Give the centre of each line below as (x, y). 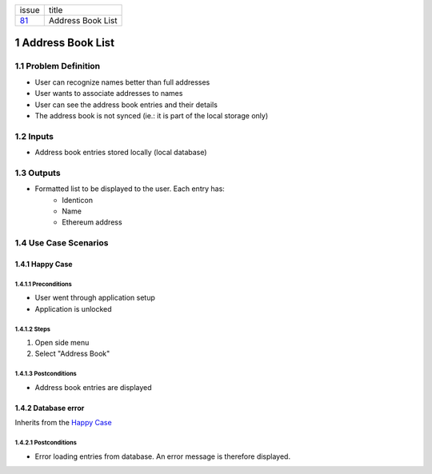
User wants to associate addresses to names (109, 94)
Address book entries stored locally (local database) (121, 153)
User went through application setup (95, 298)
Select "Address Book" (72, 354)
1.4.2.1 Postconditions (46, 443)
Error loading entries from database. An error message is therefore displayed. (163, 456)
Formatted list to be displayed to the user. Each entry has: (130, 189)
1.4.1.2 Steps (33, 329)
